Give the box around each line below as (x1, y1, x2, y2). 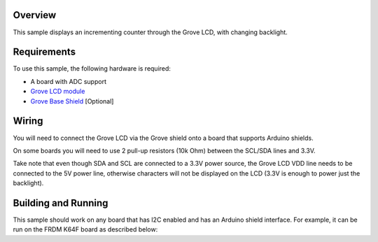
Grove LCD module (30, 87, 85, 96)
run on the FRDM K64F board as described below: (13, 225, 158, 234)
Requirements (13, 46, 76, 58)
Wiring (13, 115, 43, 127)
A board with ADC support (30, 77, 106, 85)
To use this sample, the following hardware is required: (13, 64, 171, 73)
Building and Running (13, 197, 108, 209)
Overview (13, 9, 57, 21)
